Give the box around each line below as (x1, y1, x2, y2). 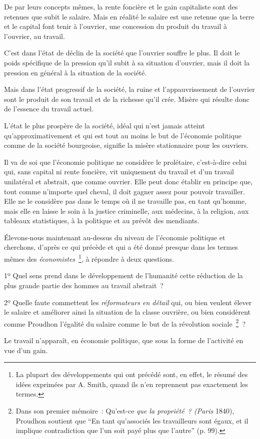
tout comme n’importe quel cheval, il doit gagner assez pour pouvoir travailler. (4, 186, 245, 196)
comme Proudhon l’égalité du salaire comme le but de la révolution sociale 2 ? (4, 317, 246, 329)
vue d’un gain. (4, 345, 48, 355)
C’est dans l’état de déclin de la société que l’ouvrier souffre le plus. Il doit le (4, 47, 240, 58)
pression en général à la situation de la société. (4, 67, 147, 77)
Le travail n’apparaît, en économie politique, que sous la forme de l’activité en (4, 335, 243, 345)
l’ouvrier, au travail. (4, 30, 65, 41)
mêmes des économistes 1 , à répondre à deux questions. (4, 252, 174, 264)
